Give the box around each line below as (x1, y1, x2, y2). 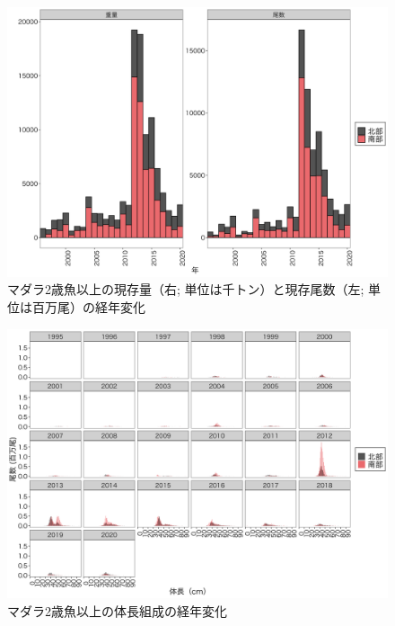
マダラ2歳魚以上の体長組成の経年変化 (7, 601, 227, 620)
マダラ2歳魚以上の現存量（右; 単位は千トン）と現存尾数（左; (7, 280, 364, 299)
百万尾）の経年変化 (31, 297, 145, 316)
